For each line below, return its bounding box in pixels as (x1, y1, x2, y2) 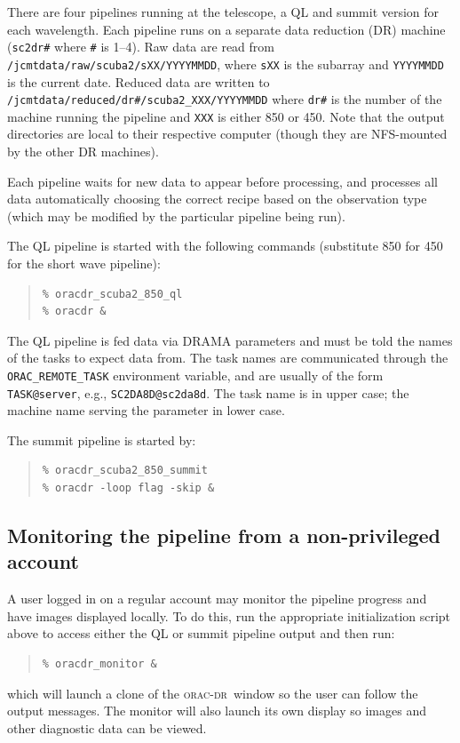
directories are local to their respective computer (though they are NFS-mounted (7, 124, 448, 143)
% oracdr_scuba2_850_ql (42, 287, 183, 300)
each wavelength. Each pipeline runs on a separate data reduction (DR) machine (7, 20, 446, 38)
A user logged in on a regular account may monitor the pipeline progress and (7, 589, 427, 608)
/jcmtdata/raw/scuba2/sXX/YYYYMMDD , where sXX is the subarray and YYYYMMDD (7, 54, 444, 73)
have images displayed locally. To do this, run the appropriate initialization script (7, 606, 451, 625)
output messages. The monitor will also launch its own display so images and (7, 701, 426, 720)
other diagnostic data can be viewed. (7, 718, 207, 737)
